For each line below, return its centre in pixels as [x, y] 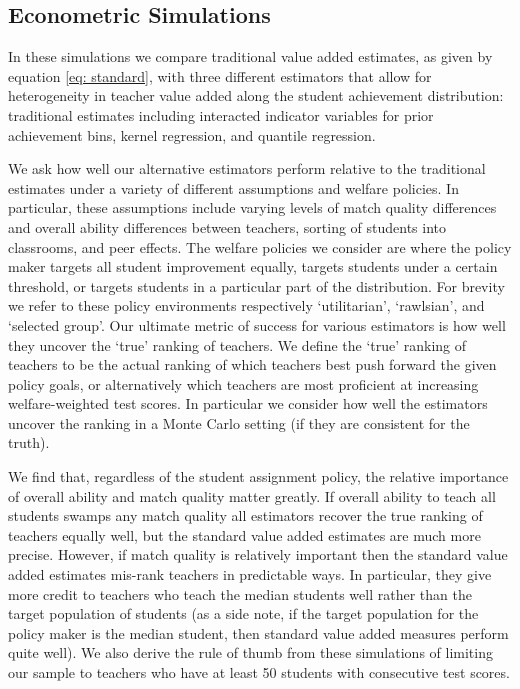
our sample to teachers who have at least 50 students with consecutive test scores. [259, 672]
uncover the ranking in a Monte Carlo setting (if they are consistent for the [239, 422]
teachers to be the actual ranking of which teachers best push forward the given [252, 364]
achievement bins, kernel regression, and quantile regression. [192, 134]
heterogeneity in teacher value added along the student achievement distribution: [256, 95]
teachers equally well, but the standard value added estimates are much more [244, 534]
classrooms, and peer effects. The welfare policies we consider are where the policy [260, 246]
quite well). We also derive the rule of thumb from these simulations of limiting [250, 652]
